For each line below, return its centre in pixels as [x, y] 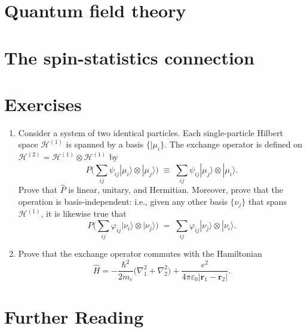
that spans [267, 201]
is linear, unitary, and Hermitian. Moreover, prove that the [176, 190]
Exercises [43, 104]
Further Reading [74, 316]
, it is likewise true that [84, 213]
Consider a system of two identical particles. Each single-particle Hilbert [151, 132]
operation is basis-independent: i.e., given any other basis [123, 201]
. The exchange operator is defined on [233, 144]
